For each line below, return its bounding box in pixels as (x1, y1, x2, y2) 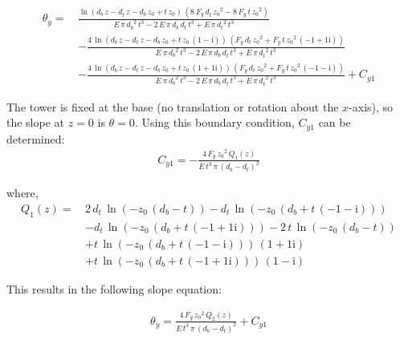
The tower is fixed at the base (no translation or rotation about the (6, 98, 339, 115)
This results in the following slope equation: (6, 280, 222, 297)
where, (6, 184, 39, 201)
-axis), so (349, 98, 394, 115)
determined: (6, 130, 65, 147)
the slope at (6, 114, 65, 131)
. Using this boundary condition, (134, 114, 295, 131)
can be (318, 114, 351, 131)
